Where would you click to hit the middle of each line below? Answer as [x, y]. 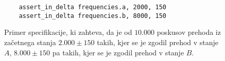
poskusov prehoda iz [189, 32]
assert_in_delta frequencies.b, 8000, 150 [92, 16]
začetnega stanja [30, 42]
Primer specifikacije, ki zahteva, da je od [68, 32]
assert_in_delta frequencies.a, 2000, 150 [92, 7]
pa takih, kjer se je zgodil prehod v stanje [118, 52]
